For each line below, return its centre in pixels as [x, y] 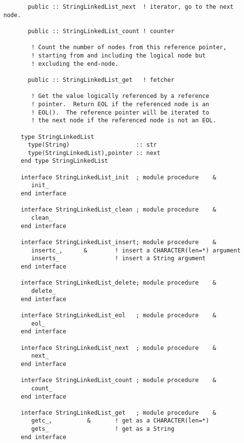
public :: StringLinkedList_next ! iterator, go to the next [131, 7]
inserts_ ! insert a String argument [119, 259]
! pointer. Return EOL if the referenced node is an [120, 104]
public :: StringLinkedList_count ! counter [101, 31]
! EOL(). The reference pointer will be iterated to [120, 112]
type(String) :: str [92, 145]
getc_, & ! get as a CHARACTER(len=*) [120, 421]
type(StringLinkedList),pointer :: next [94, 153]
